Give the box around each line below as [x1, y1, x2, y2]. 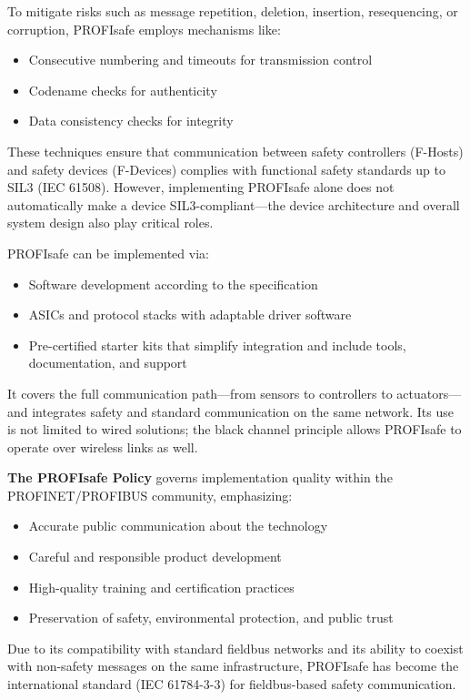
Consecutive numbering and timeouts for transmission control [28, 50, 373, 69]
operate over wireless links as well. [7, 437, 198, 456]
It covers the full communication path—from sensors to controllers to [7, 383, 393, 402]
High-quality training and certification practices [28, 577, 295, 596]
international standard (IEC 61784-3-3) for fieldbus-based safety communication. [7, 675, 456, 694]
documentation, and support [28, 353, 187, 372]
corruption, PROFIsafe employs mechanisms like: [7, 19, 281, 38]
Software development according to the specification [28, 274, 318, 293]
